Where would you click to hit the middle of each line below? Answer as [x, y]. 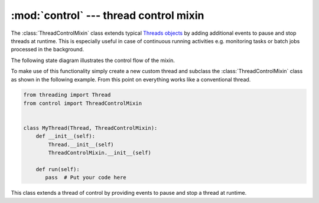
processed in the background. [48, 50]
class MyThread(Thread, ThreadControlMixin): [90, 128]
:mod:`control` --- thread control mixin [108, 15]
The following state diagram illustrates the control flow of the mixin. [93, 60]
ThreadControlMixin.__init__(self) [100, 153]
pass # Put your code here [86, 178]
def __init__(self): [66, 136]
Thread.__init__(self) [81, 144]
